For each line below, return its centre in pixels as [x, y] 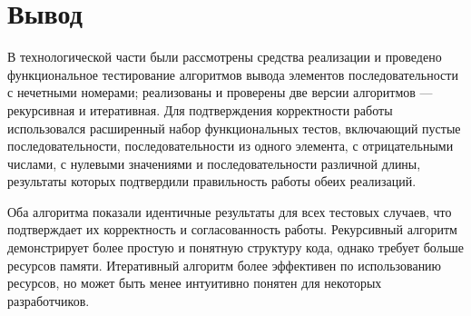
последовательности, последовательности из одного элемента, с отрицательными [231, 146]
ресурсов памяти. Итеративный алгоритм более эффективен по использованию [225, 265]
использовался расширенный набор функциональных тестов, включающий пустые [234, 128]
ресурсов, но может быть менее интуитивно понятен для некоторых [195, 283]
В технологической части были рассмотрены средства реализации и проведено [225, 57]
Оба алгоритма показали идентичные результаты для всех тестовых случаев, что [230, 211]
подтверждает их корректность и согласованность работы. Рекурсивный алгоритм [232, 229]
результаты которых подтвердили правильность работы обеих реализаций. [212, 181]
